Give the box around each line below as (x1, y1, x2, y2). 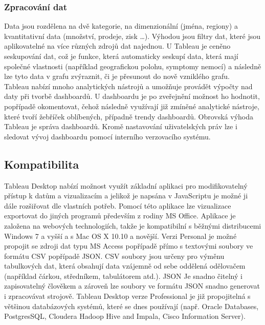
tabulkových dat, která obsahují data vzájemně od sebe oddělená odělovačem (4, 260, 246, 271)
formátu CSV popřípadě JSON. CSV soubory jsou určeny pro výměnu (4, 250, 225, 261)
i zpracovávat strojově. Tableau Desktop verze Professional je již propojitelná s (4, 291, 251, 301)
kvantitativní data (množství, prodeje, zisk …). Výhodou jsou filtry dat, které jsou (4, 30, 261, 41)
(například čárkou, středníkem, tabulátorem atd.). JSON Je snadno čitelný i (4, 270, 242, 281)
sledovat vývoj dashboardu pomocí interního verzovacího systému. (4, 131, 211, 141)
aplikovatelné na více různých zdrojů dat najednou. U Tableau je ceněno (4, 40, 231, 51)
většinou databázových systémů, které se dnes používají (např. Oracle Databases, (4, 300, 259, 311)
